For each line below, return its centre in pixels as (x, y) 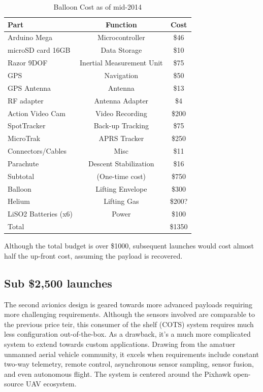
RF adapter (26, 100)
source (14, 384)
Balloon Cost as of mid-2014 (97, 7)
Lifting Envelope (121, 188)
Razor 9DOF (28, 63)
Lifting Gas (121, 201)
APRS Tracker (121, 138)
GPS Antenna (29, 87)
